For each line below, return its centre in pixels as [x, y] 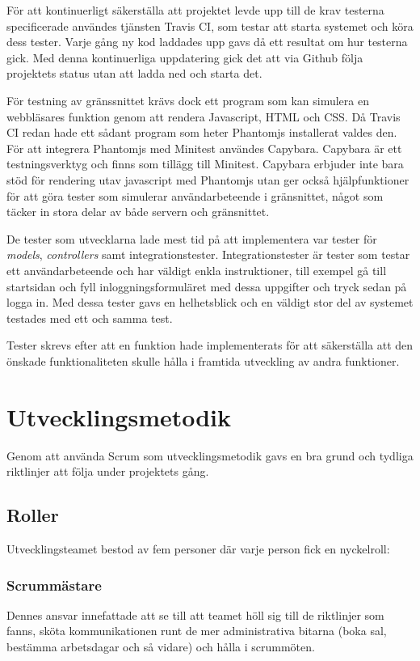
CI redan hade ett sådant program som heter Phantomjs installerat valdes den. [202, 132]
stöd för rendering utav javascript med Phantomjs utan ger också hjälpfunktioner [208, 179]
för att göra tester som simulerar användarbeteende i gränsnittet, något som [195, 195]
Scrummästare [54, 585]
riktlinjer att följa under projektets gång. [108, 471]
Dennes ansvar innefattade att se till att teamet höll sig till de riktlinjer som [195, 614]
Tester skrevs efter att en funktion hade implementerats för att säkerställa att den [210, 345]
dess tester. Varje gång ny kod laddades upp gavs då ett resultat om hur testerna [207, 42]
